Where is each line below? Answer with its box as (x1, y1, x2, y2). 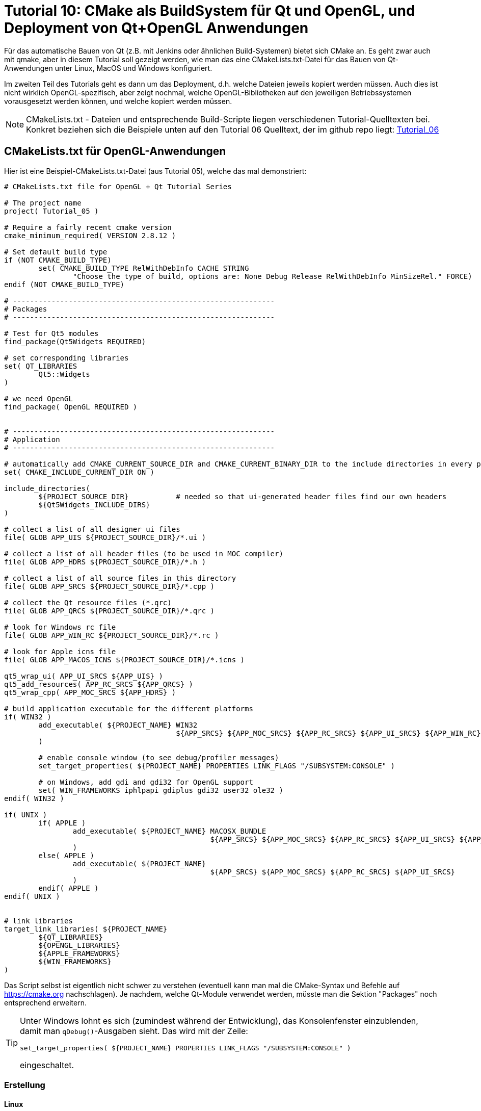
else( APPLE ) (38, 851, 95, 860)
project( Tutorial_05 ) (4, 206, 99, 215)
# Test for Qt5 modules (4, 329, 99, 338)
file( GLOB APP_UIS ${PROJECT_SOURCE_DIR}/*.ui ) (4, 533, 206, 541)
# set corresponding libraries (4, 353, 129, 362)
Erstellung (4, 1079, 45, 1090)
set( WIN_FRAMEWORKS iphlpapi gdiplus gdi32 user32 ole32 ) (38, 786, 283, 794)
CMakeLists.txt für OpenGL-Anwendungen (4, 145, 226, 158)
